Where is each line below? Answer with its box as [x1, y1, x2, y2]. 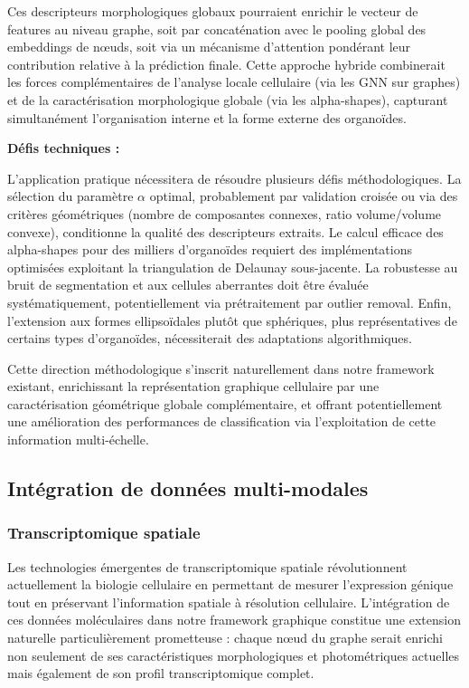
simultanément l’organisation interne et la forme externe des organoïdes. [7, 108, 407, 127]
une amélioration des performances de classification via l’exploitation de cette [7, 412, 436, 431]
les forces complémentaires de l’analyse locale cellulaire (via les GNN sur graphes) [7, 72, 461, 91]
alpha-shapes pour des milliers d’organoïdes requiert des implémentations [7, 240, 412, 259]
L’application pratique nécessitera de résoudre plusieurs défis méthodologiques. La [7, 168, 462, 187]
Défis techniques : [7, 139, 120, 158]
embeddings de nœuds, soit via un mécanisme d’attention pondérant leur [7, 37, 411, 56]
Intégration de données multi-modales [7, 474, 369, 502]
